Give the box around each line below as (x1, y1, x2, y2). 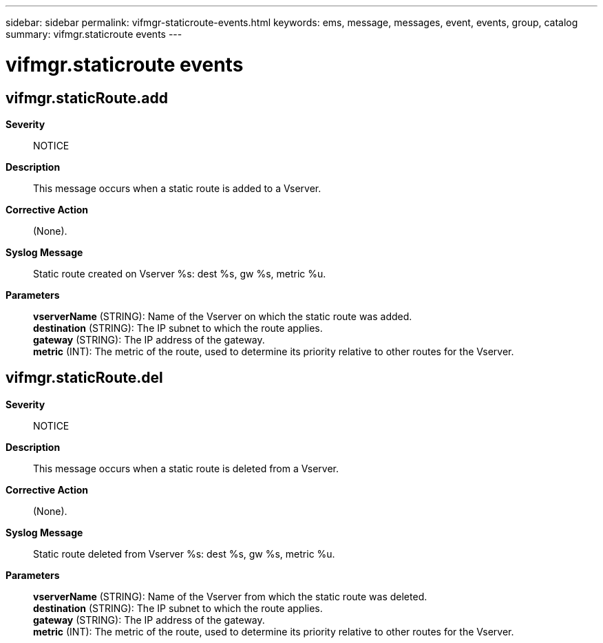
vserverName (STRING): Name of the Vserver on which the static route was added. (33, 310, 412, 322)
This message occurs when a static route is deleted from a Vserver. (33, 462, 339, 474)
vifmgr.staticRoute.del (6, 369, 163, 387)
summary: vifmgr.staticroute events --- (6, 28, 182, 40)
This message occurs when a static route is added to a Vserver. (33, 182, 321, 194)
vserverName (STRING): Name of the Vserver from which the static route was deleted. (33, 590, 427, 602)
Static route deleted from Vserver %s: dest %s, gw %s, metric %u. (33, 547, 335, 560)
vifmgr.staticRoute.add (6, 89, 168, 107)
